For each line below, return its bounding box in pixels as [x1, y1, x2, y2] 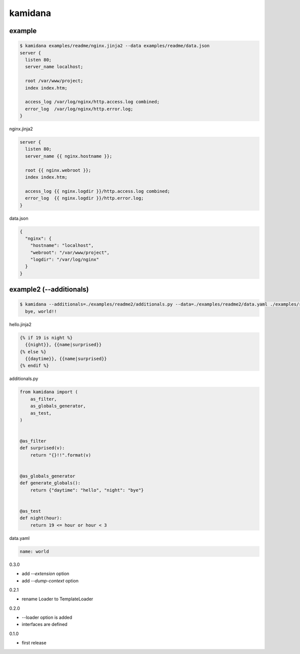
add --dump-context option [21, 577, 78, 583]
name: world [19, 548, 49, 554]
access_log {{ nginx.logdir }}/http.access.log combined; [25, 188, 170, 194]
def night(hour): [19, 515, 62, 521]
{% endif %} [19, 363, 49, 369]
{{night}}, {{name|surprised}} [25, 342, 102, 348]
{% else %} [19, 349, 46, 355]
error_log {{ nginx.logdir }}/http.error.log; [25, 195, 144, 201]
